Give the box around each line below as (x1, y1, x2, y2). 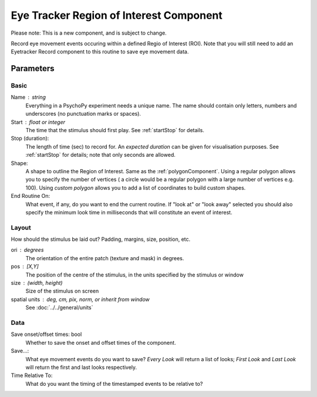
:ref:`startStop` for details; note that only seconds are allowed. (25, 152, 176, 159)
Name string (11, 94, 46, 101)
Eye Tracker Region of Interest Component (11, 9, 223, 22)
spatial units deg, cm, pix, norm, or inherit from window (11, 295, 150, 302)
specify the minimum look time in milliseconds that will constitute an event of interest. (25, 208, 232, 216)
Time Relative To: (11, 372, 53, 379)
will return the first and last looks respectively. (25, 364, 137, 371)
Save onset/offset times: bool (11, 331, 82, 338)
